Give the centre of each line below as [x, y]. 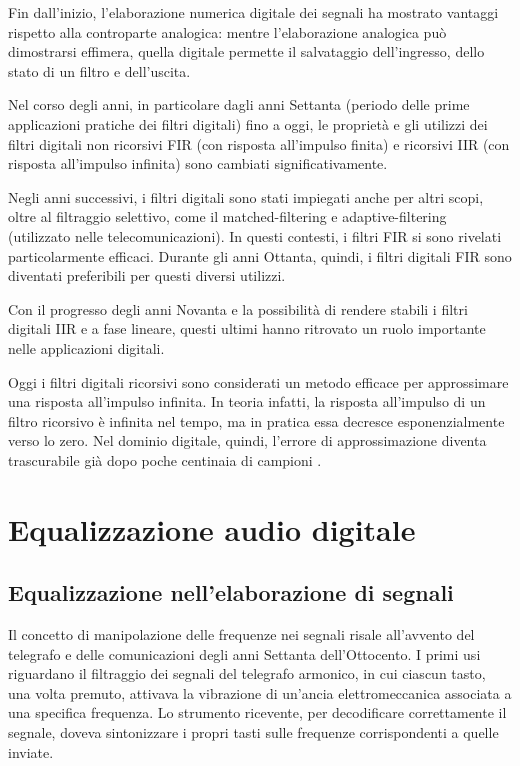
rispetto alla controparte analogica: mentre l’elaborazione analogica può [227, 31]
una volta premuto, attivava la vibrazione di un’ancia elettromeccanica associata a [260, 692]
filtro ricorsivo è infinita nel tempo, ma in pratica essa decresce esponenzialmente [256, 420]
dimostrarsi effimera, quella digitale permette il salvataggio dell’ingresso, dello [246, 51]
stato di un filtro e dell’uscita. [99, 70]
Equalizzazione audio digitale [212, 528]
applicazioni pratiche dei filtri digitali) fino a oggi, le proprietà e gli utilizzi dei [248, 123]
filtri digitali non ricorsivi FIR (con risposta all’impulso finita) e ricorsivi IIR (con [259, 143]
